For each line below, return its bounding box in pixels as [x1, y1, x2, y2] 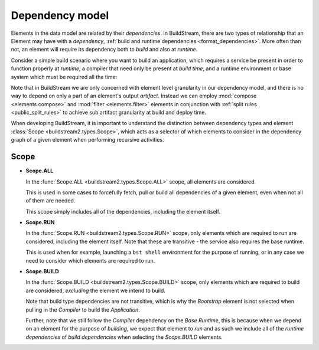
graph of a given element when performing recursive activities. [11, 136, 164, 143]
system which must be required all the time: [11, 73, 118, 80]
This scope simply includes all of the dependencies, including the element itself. [25, 208, 221, 215]
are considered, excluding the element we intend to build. [25, 287, 165, 294]
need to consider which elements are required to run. [25, 257, 155, 264]
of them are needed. [25, 197, 76, 204]
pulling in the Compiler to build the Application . [25, 306, 140, 313]
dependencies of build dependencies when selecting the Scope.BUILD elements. [25, 333, 223, 341]
